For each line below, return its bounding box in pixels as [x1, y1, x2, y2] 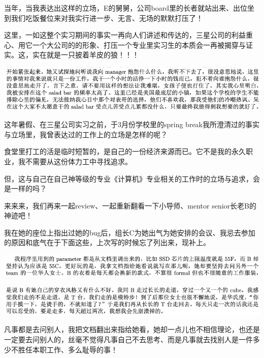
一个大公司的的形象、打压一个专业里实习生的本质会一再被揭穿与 [32, 39, 246, 50]
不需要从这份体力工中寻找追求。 [25, 156, 132, 166]
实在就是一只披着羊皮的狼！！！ [32, 49, 139, 60]
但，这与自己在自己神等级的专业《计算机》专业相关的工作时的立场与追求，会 [4, 173, 260, 184]
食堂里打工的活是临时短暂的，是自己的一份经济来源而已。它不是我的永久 [4, 146, 246, 157]
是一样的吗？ [4, 183, 47, 194]
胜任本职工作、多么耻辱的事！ [18, 344, 118, 354]
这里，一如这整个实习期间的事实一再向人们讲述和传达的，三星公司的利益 [4, 29, 246, 40]
